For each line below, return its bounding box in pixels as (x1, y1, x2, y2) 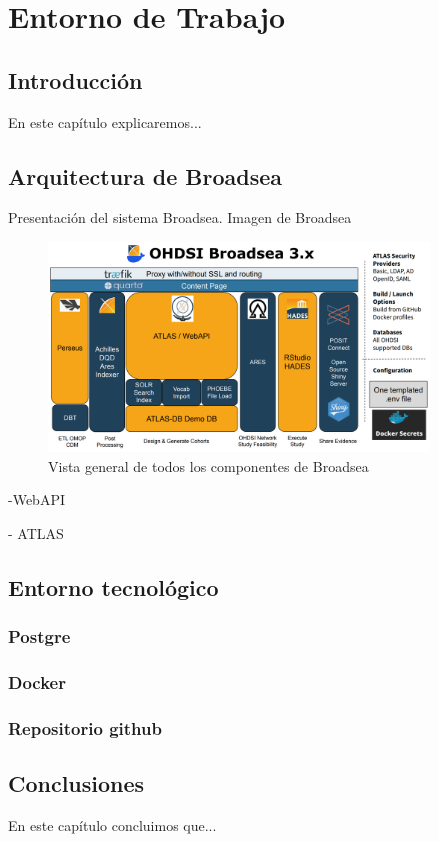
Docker (8, 670, 66, 695)
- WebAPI (8, 489, 65, 510)
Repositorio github (8, 715, 162, 740)
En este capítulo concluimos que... (8, 815, 217, 836)
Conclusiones (8, 768, 145, 799)
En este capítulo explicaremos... (8, 111, 202, 132)
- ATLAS (8, 522, 64, 543)
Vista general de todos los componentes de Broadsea (48, 455, 369, 476)
